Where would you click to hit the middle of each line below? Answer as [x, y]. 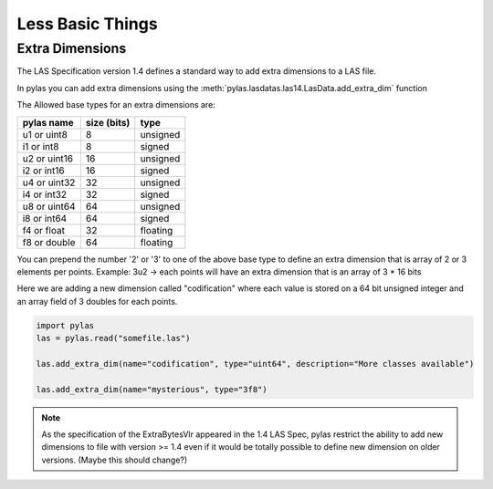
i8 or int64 [45, 218]
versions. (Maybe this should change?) [115, 460]
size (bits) [108, 122]
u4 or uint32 [49, 182]
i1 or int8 [41, 146]
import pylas [65, 325]
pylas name [48, 122]
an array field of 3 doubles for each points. [97, 301]
